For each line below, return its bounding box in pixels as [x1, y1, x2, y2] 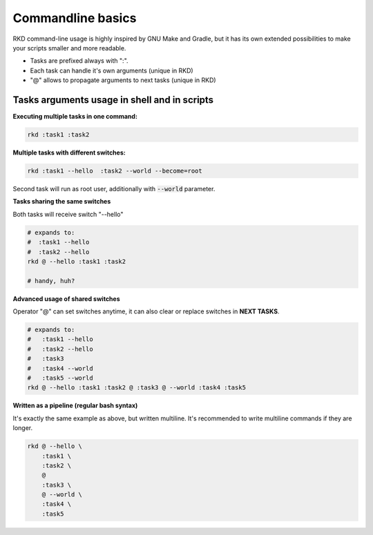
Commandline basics [12, 10, 137, 26]
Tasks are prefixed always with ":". [30, 57, 128, 65]
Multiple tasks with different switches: [12, 148, 126, 157]
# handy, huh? [27, 277, 75, 284]
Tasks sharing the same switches [12, 197, 111, 206]
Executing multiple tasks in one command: [12, 113, 138, 121]
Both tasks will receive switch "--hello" [12, 210, 124, 218]
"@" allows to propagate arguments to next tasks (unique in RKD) [30, 76, 217, 84]
